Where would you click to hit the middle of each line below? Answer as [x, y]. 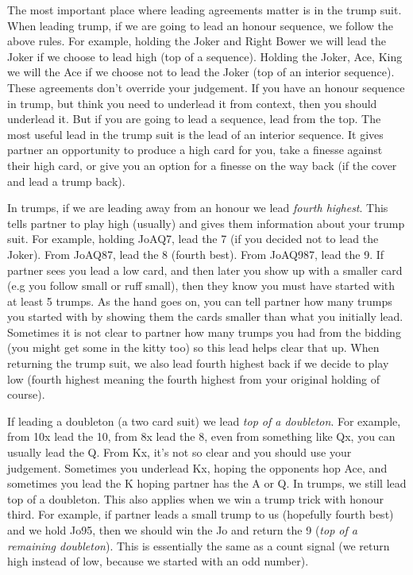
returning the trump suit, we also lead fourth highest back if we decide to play [198, 363]
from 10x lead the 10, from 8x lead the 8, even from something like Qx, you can [201, 436]
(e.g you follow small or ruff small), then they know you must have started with [201, 286]
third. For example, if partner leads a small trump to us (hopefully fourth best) [201, 514]
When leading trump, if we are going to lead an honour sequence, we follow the [200, 25]
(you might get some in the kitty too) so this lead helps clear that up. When [193, 347]
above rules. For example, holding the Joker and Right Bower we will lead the [197, 41]
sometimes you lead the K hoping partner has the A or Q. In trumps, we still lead [207, 483]
